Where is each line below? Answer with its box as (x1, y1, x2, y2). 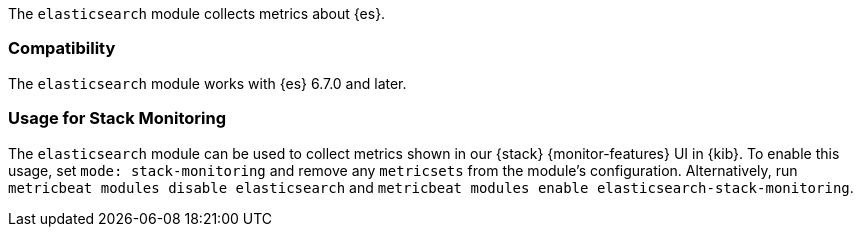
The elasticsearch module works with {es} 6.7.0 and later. (8, 74, 407, 92)
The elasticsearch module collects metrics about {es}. (8, 5, 386, 22)
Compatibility (8, 38, 116, 59)
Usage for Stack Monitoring (8, 108, 227, 129)
